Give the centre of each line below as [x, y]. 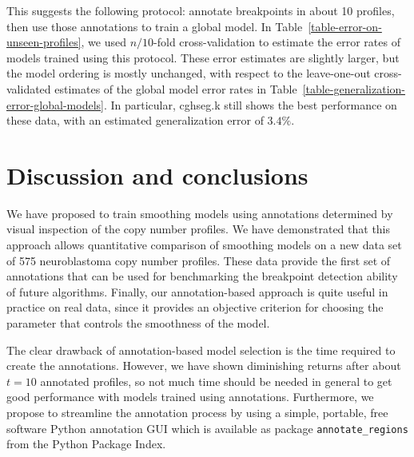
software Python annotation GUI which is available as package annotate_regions [207, 428]
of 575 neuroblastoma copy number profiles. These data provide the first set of [199, 260]
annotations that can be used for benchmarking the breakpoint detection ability [202, 276]
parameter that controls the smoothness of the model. [138, 323]
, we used [103, 42]
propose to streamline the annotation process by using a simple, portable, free [197, 412]
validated [29, 88]
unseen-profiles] [44, 42]
